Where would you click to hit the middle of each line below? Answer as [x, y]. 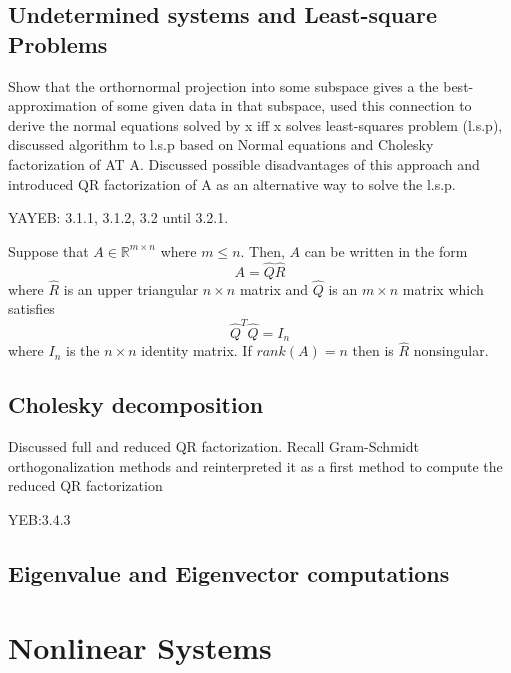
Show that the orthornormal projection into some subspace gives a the [223, 85]
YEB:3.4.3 [39, 518]
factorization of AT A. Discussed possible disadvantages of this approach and [244, 163]
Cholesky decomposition [136, 404]
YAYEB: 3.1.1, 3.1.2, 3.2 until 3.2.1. [118, 217]
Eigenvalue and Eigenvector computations [229, 572]
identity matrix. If [196, 350]
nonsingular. [451, 350]
